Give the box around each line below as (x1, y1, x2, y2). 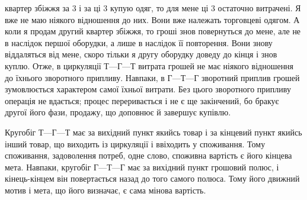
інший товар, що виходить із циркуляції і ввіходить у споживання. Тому (5, 137, 266, 150)
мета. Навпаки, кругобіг (5, 160, 91, 173)
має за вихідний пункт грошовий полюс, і (127, 160, 279, 173)
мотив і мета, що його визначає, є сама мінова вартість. (5, 183, 206, 196)
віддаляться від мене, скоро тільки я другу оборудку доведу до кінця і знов (5, 48, 277, 60)
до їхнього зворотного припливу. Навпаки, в (5, 71, 165, 83)
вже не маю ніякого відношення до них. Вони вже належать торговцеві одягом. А (5, 13, 300, 25)
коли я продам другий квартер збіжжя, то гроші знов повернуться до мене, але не (5, 25, 301, 37)
